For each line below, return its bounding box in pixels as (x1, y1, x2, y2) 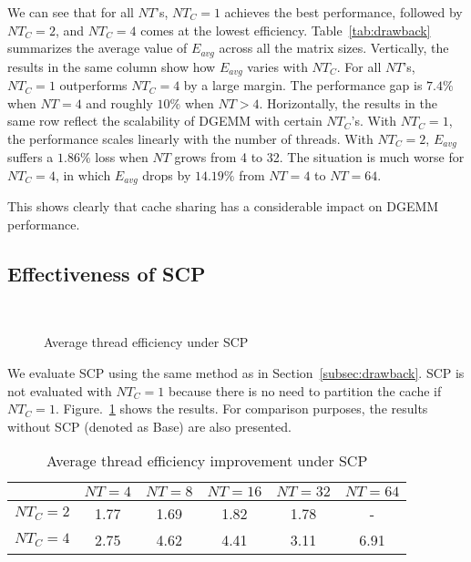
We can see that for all (7, 3, 134, 21)
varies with (247, 56, 308, 76)
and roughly (86, 93, 153, 112)
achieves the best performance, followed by (224, 3, 463, 21)
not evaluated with (7, 381, 112, 400)
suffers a (7, 148, 54, 167)
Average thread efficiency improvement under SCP (46, 450, 368, 472)
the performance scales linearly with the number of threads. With (7, 128, 374, 148)
